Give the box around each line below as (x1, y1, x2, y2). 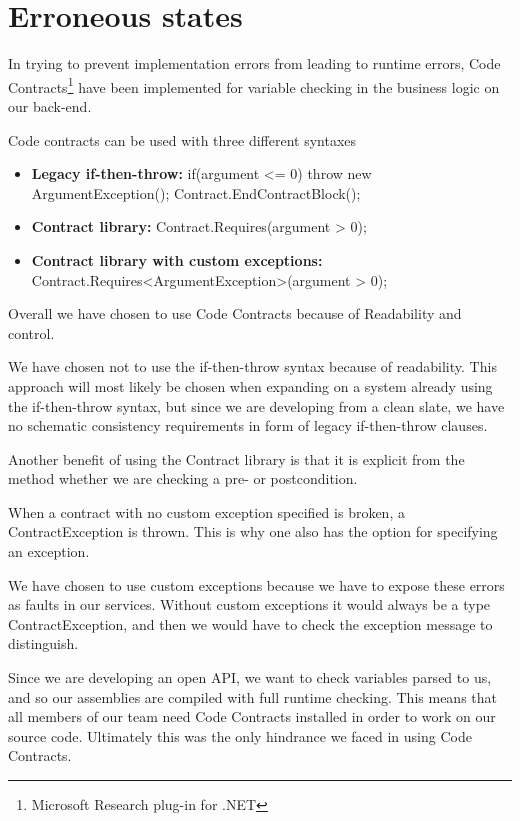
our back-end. (8, 95, 92, 116)
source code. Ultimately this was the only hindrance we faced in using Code (8, 725, 472, 746)
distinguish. (8, 633, 79, 654)
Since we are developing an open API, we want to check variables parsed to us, (8, 667, 492, 688)
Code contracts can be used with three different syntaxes (8, 129, 357, 150)
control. (8, 322, 55, 343)
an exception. (8, 541, 90, 562)
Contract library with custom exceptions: (31, 249, 323, 270)
